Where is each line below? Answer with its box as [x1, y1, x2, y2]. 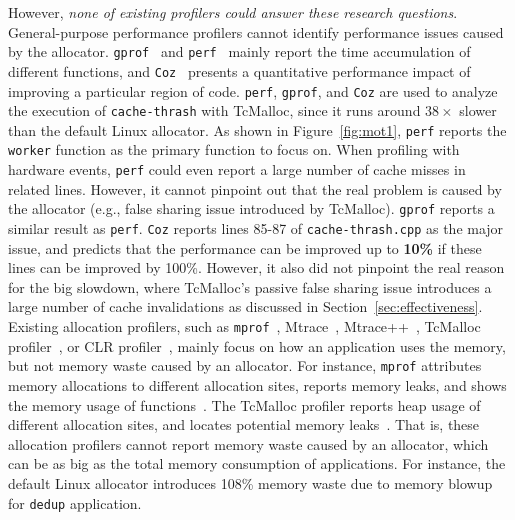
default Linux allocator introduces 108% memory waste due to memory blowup [8, 472, 493, 493]
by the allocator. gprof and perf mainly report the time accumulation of [8, 41, 471, 62]
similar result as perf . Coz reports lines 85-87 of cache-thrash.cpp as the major [8, 218, 504, 239]
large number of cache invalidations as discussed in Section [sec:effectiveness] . [8, 296, 483, 317]
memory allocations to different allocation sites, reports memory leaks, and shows [8, 374, 507, 395]
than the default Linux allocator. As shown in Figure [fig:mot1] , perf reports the [8, 119, 507, 140]
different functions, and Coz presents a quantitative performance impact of [8, 60, 471, 81]
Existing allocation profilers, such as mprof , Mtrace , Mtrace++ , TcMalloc [8, 316, 481, 337]
